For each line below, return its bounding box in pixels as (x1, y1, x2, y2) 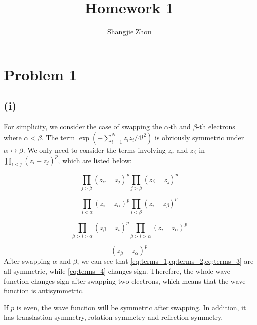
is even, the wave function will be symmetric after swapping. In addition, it (16, 302, 246, 312)
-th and (168, 121, 191, 132)
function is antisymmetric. (4, 285, 84, 296)
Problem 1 (4, 64, 77, 84)
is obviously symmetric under (154, 132, 244, 142)
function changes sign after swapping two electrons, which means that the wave (4, 275, 246, 286)
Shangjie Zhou (107, 26, 151, 37)
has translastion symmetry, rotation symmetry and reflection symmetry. (4, 312, 223, 322)
